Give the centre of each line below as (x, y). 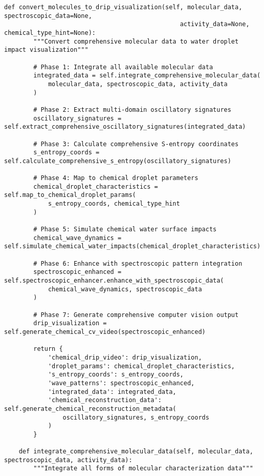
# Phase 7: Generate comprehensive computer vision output (136, 315)
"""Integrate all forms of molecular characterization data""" (143, 469)
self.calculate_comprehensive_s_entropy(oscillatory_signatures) (118, 161)
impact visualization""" (46, 50)
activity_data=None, (215, 24)
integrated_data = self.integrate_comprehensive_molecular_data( (147, 76)
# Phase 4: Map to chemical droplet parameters (116, 178)
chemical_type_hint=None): (50, 33)
